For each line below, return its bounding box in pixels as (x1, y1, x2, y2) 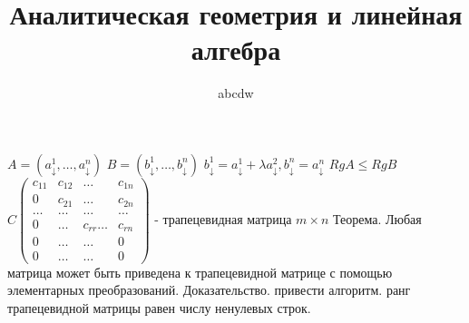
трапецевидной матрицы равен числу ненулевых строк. (7, 298, 311, 317)
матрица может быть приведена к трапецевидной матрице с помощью (7, 262, 393, 281)
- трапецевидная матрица (154, 209, 292, 228)
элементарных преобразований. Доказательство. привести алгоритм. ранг (7, 280, 411, 299)
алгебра (191, 31, 281, 68)
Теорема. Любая (333, 209, 422, 228)
